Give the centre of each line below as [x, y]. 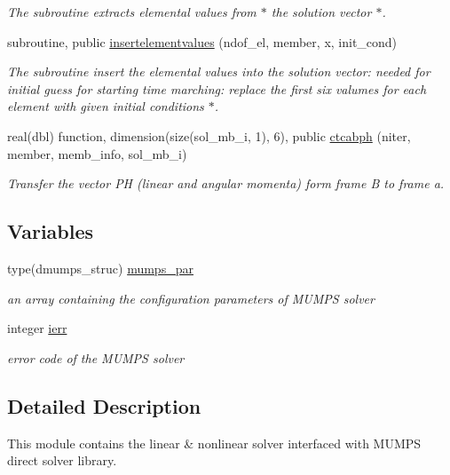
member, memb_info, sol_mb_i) [97, 153]
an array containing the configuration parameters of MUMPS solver [191, 298]
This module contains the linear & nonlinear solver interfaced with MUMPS [214, 443]
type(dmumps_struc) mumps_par [100, 268]
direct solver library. [62, 460]
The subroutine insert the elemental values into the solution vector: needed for [219, 71]
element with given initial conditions [106, 106]
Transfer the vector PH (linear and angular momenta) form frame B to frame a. [226, 183]
